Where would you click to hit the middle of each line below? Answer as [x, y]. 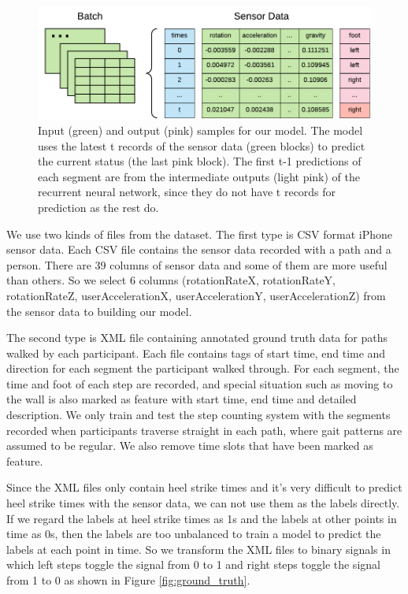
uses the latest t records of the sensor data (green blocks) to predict [202, 145]
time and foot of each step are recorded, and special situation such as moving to [200, 383]
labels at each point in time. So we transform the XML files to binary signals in [198, 549]
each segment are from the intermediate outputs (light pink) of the [199, 176]
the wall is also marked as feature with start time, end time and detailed [182, 399]
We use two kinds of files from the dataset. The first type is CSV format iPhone [199, 234]
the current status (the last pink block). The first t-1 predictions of [200, 161]
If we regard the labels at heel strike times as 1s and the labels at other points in [202, 518]
